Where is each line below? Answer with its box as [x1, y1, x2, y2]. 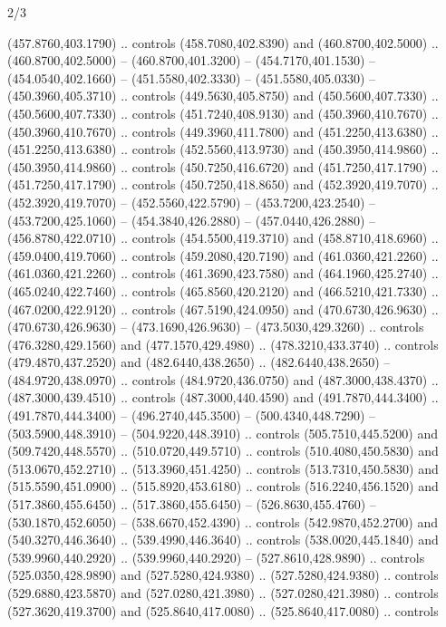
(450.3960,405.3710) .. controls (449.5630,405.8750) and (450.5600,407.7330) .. [7, 86, 439, 105]
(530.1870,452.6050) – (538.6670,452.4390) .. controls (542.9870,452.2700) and [7, 512, 438, 531]
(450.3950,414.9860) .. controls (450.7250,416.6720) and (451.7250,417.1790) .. [7, 157, 439, 176]
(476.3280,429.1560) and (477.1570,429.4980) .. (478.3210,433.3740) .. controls [7, 334, 439, 353]
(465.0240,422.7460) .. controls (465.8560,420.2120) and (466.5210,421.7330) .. [7, 281, 439, 300]
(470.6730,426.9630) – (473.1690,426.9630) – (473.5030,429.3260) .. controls [7, 317, 424, 336]
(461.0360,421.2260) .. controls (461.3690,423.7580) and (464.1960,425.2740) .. [7, 264, 439, 283]
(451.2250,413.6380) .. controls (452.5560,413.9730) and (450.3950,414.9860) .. [7, 140, 439, 159]
